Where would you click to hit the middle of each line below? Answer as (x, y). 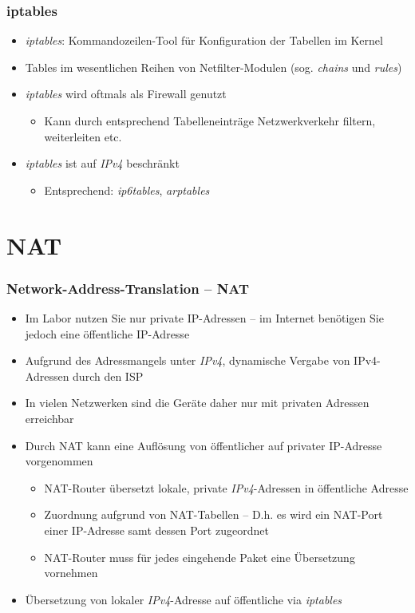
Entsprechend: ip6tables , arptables (127, 190)
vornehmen (71, 573)
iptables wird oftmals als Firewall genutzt (126, 94)
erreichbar (49, 418)
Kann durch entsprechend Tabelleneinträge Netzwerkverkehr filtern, (210, 121)
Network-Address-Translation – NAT (128, 288)
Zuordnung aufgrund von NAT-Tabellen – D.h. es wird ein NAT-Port (213, 514)
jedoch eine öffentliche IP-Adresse (107, 333)
